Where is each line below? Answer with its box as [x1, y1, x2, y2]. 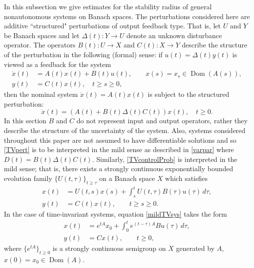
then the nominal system [4, 89, 78, 99]
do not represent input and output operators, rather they [76, 115, 248, 126]
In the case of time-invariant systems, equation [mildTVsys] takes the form [4, 209, 227, 219]
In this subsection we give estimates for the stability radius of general [4, 1, 212, 11]
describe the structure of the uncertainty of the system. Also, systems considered [4, 125, 246, 135]
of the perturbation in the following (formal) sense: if [4, 49, 163, 59]
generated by [176, 243, 215, 253]
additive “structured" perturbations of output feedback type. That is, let [4, 21, 221, 31]
